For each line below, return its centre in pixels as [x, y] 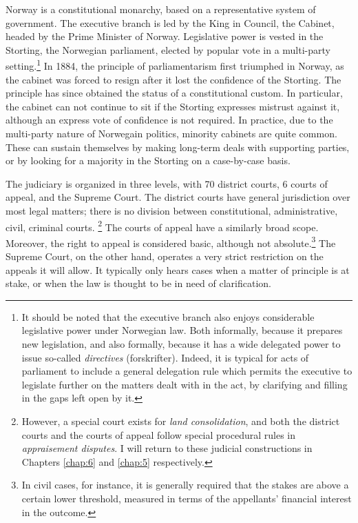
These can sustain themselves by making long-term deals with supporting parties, [178, 147]
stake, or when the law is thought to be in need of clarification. [139, 283]
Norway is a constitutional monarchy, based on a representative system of [161, 9]
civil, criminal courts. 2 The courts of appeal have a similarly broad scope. [162, 226]
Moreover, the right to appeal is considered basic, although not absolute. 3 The [171, 241]
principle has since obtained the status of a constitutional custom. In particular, [174, 93]
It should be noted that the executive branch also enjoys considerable [168, 316]
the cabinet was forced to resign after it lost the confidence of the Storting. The [173, 79]
